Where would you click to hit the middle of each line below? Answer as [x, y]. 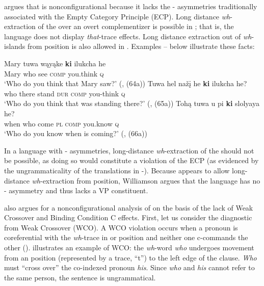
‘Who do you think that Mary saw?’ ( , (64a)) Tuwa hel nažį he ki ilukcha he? [126, 83]
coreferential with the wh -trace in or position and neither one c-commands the [126, 237]
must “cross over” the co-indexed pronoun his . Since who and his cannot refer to [129, 267]
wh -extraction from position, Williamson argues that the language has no [146, 180]
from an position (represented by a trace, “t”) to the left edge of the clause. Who [130, 257]
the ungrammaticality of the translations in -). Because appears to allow [117, 170]
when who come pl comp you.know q [62, 123]
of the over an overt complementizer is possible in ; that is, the [136, 26]
